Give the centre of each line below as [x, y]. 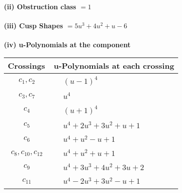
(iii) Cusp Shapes [34, 26]
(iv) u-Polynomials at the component [67, 45]
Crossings [27, 65]
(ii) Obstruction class [40, 6]
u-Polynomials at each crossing [114, 65]
